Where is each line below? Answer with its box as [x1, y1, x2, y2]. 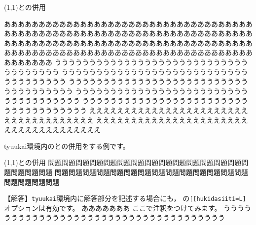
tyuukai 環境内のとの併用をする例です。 [4, 141, 130, 151]
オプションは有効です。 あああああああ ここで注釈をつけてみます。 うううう [4, 202, 252, 213]
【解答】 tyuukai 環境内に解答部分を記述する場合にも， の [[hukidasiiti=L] [4, 193, 246, 203]
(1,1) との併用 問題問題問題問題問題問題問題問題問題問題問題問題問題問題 [4, 157, 242, 168]
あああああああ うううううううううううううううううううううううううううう [4, 56, 248, 67]
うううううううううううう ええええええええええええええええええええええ [4, 105, 241, 115]
